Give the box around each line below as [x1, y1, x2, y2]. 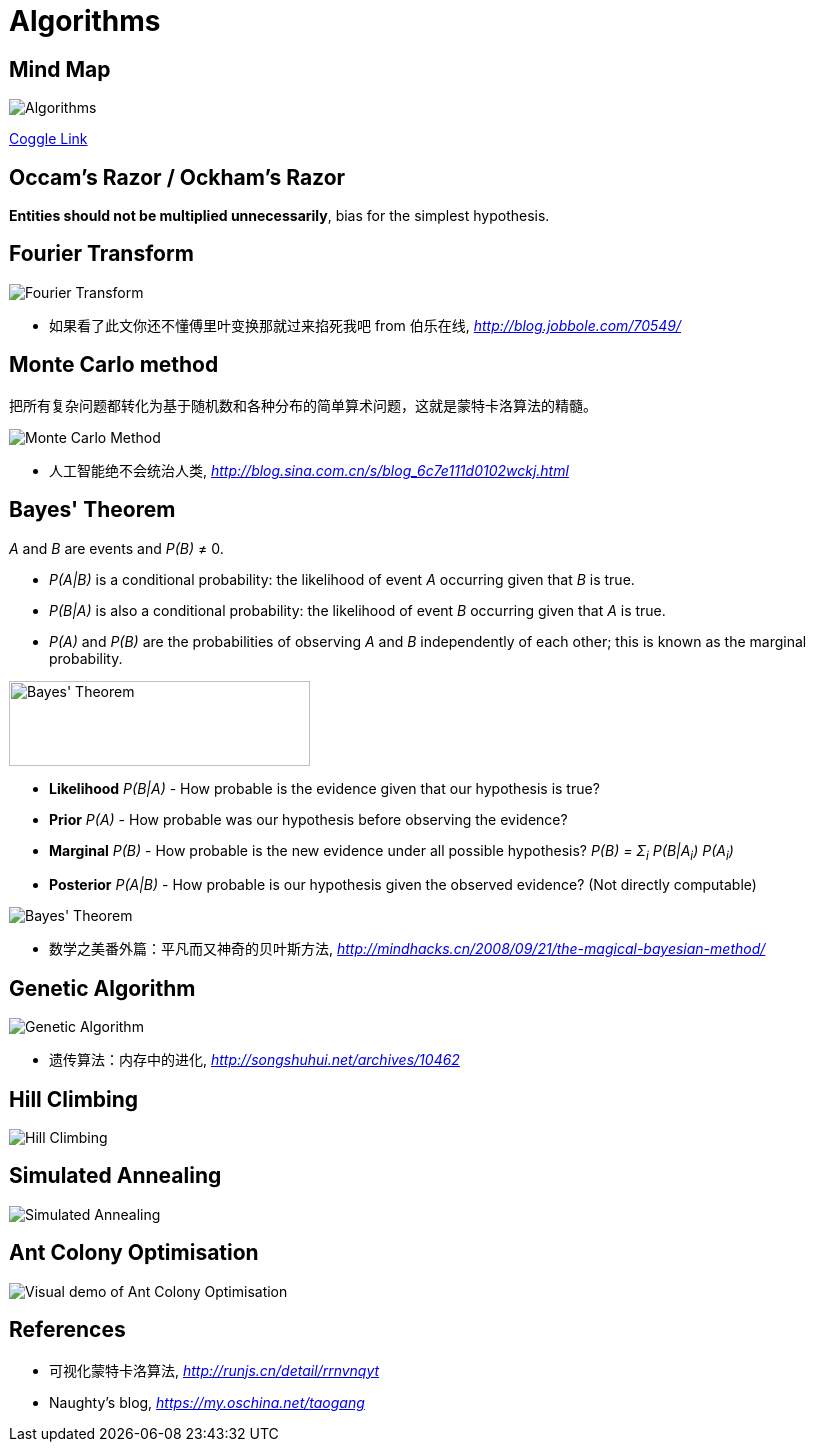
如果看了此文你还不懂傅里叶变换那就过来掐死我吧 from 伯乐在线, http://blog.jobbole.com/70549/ [49, 316, 682, 334]
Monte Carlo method [9, 352, 219, 378]
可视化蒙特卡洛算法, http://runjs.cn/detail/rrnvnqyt [49, 1361, 380, 1379]
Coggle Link [9, 130, 88, 148]
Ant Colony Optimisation [9, 1240, 259, 1266]
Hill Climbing [9, 1086, 139, 1112]
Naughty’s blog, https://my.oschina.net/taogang [49, 1393, 365, 1411]
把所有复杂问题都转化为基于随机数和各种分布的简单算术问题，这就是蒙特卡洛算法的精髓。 [9, 396, 597, 414]
